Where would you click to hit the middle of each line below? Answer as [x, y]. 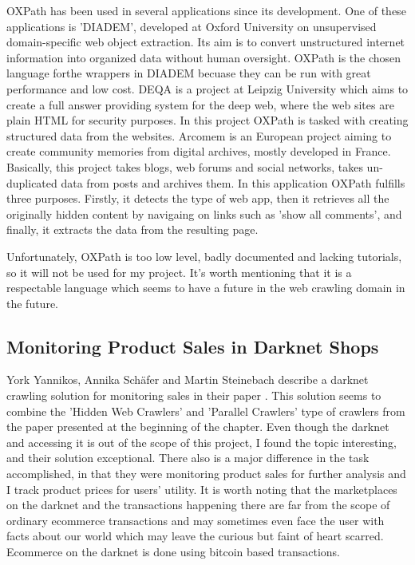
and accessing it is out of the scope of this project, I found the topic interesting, [202, 442]
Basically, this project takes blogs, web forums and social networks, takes [185, 166]
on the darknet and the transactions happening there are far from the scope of [198, 505]
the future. [33, 303]
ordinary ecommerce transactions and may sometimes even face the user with [196, 520]
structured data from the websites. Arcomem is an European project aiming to [199, 135]
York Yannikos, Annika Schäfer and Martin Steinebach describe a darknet [188, 379]
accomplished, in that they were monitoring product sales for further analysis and [206, 474]
